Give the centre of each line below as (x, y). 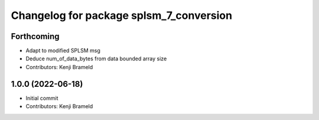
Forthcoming (35, 36)
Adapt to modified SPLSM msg (63, 51)
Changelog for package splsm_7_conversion (122, 15)
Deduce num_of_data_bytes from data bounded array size (96, 59)
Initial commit (42, 98)
